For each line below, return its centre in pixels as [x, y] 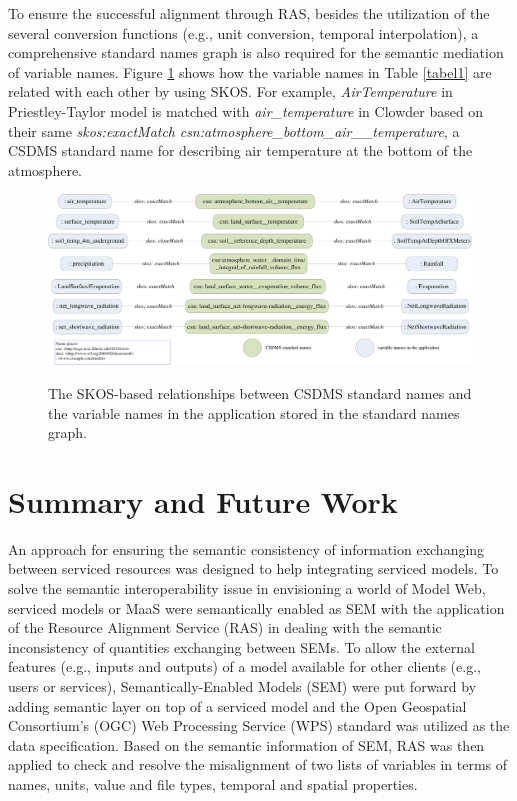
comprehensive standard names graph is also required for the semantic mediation [256, 52]
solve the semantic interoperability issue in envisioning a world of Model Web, [247, 588]
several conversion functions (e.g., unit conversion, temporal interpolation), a [243, 32]
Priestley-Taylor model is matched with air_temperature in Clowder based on [246, 110]
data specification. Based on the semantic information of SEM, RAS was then [246, 744]
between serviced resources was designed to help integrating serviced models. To [253, 568]
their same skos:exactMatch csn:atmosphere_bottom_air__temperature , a [234, 130]
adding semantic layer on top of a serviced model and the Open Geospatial [237, 705]
